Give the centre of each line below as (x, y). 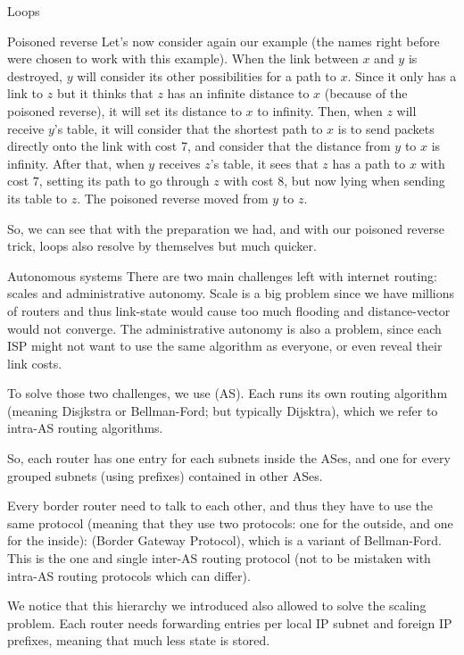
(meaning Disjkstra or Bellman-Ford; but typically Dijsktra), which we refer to (223, 410)
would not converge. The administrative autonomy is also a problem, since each (224, 328)
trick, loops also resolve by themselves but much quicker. (162, 246)
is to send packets (386, 128)
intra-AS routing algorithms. (85, 428)
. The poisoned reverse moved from (173, 198)
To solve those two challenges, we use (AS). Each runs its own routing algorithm (228, 393)
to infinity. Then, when (320, 110)
